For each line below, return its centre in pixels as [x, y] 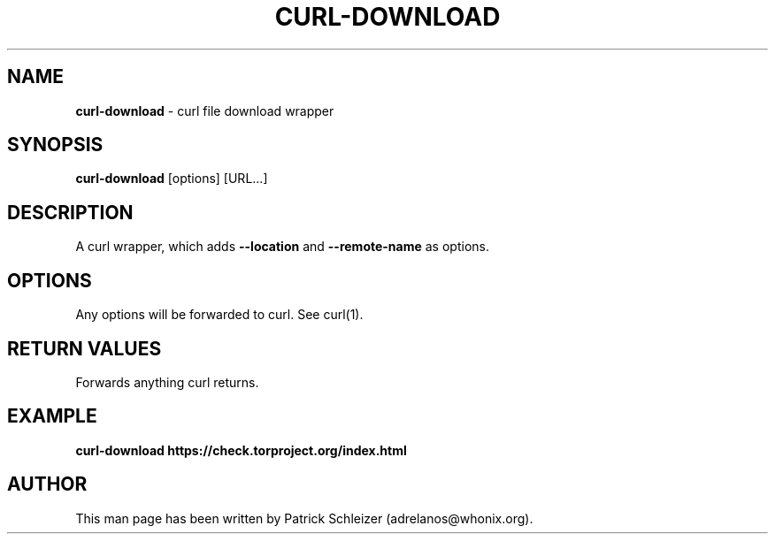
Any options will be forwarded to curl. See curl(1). [219, 315]
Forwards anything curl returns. [167, 382]
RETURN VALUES [84, 348]
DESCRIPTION [70, 212]
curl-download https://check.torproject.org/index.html [241, 450]
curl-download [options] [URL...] [172, 179]
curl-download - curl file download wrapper [205, 110]
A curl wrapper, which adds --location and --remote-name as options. [282, 247]
